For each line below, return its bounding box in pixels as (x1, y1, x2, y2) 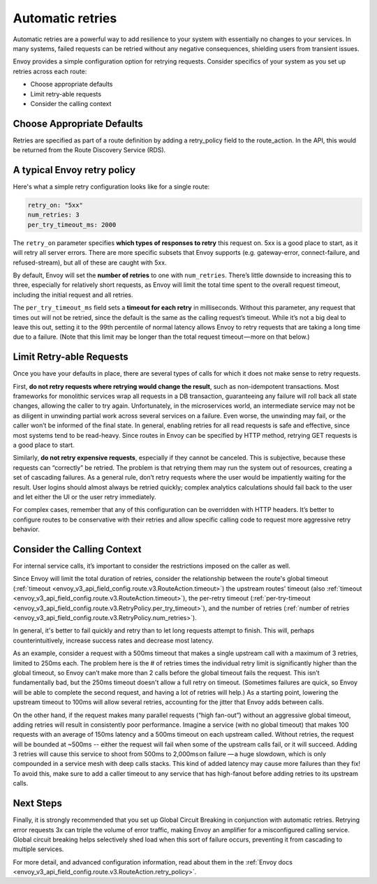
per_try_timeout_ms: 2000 (27, 221, 117, 228)
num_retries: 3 (27, 211, 80, 219)
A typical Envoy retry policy (13, 164, 136, 176)
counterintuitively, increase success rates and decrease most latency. (13, 636, 214, 644)
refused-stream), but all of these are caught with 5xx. (13, 258, 167, 267)
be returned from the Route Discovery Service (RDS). (13, 146, 166, 154)
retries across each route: (13, 67, 87, 75)
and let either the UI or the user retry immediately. (13, 492, 156, 501)
